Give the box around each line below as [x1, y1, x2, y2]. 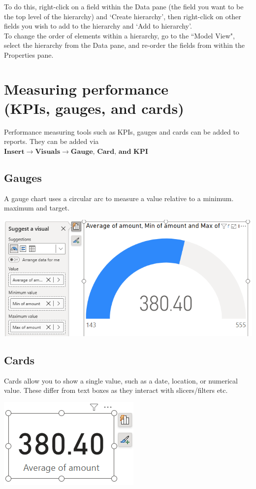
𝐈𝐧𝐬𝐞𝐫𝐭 [4, 148, 25, 156]
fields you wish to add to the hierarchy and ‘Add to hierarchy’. [4, 21, 192, 31]
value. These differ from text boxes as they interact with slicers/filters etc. [4, 385, 228, 395]
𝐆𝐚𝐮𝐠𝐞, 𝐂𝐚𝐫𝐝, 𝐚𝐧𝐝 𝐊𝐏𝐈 [70, 148, 148, 156]
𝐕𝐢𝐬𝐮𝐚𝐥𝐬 [35, 148, 61, 156]
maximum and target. [4, 203, 70, 213]
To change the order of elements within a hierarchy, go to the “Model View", [4, 30, 235, 40]
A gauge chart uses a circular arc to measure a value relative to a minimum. [4, 193, 234, 203]
